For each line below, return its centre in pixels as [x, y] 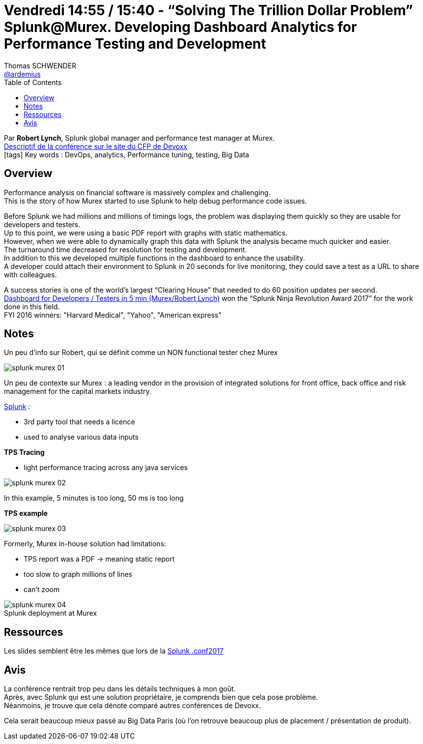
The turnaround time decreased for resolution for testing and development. [125, 249]
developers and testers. [42, 224]
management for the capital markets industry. [78, 391]
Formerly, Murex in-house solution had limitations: [85, 544]
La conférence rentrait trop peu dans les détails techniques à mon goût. [120, 689]
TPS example [26, 513]
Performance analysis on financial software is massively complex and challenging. [137, 192]
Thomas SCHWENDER [40, 65]
